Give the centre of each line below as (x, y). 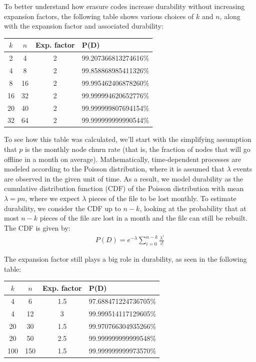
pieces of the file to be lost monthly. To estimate (162, 198)
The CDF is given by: (37, 227)
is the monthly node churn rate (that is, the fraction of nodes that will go (138, 149)
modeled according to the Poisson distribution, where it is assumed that (114, 169)
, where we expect (52, 198)
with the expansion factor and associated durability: (84, 26)
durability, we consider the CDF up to (62, 208)
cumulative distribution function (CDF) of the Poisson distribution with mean (124, 188)
